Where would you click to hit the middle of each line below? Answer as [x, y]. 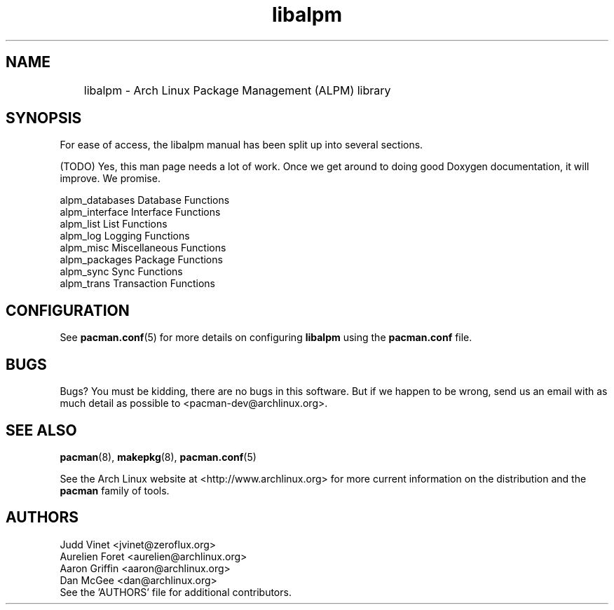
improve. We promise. [110, 179]
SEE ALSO [41, 430]
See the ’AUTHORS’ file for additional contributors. [176, 592]
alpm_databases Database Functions [145, 200]
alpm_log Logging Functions [125, 236]
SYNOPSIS [44, 118]
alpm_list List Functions [114, 224]
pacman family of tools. [115, 490]
